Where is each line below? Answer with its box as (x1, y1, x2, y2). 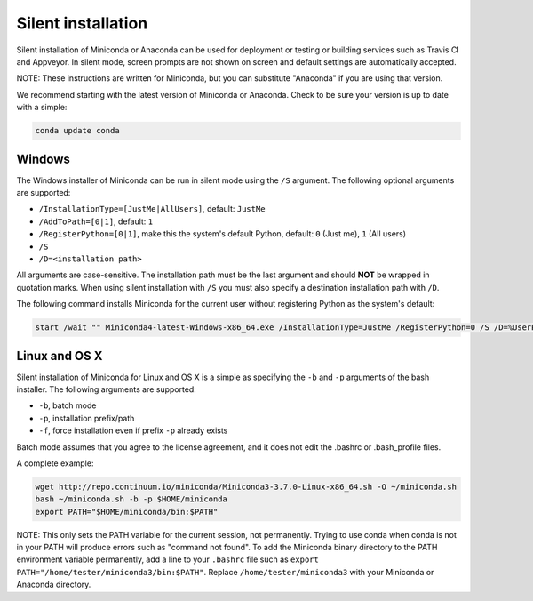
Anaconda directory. (16, 579, 91, 590)
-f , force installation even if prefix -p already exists (38, 425, 228, 436)
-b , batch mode (38, 400, 97, 411)
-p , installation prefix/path (38, 413, 135, 423)
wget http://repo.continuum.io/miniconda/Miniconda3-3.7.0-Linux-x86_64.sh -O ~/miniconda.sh (35, 481, 457, 492)
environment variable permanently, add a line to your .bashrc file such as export (16, 554, 319, 565)
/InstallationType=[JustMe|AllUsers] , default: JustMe (38, 204, 266, 214)
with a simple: (16, 102, 68, 113)
